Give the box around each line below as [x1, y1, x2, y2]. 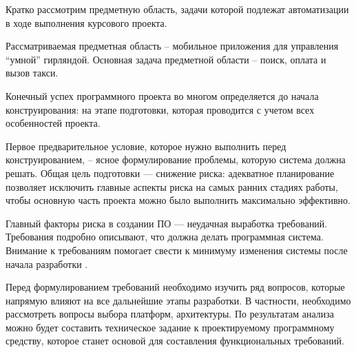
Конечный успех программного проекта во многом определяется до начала [6, 88, 319, 103]
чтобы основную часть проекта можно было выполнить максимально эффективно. [6, 193, 350, 207]
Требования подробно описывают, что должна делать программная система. [6, 229, 324, 244]
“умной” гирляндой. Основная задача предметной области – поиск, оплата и [6, 52, 326, 66]
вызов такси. [6, 65, 59, 80]
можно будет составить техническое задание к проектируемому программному [6, 320, 335, 334]
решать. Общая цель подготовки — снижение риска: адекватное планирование [6, 165, 335, 180]
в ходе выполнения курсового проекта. [6, 15, 167, 30]
